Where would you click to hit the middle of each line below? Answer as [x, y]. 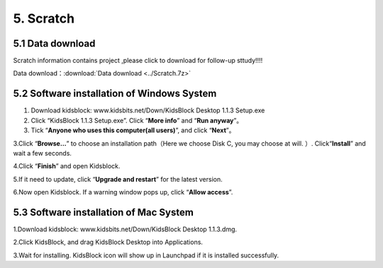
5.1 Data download [54, 43]
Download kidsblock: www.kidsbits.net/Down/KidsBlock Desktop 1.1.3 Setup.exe [148, 110]
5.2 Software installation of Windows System [115, 94]
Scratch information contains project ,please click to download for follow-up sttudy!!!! [138, 61]
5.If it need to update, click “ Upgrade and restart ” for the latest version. [118, 179]
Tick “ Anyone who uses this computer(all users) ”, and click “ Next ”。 [133, 130]
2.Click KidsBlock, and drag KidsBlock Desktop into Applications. [108, 242]
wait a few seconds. [43, 153]
